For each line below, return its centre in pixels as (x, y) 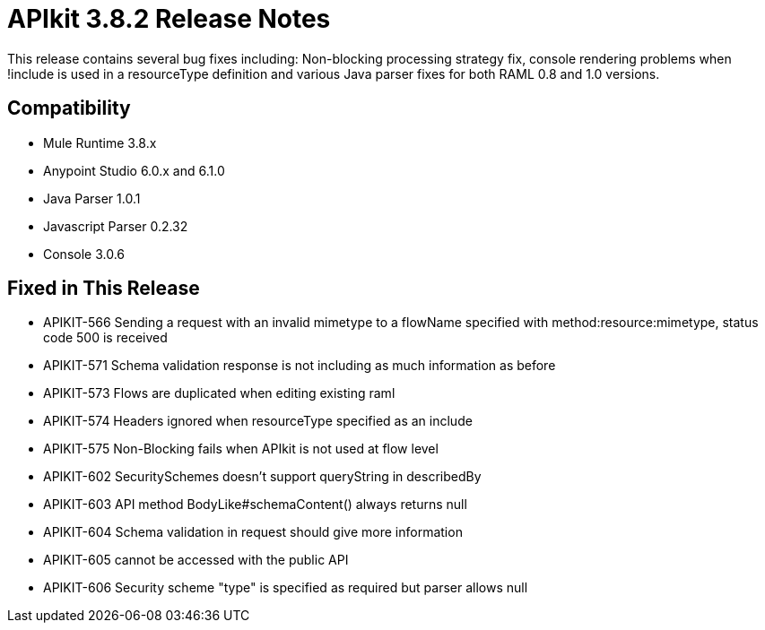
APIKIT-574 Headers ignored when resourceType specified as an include (258, 421)
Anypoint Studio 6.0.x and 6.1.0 (134, 170)
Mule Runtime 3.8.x (100, 142)
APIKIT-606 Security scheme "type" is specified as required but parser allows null (286, 588)
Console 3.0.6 (84, 254)
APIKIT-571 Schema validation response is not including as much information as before (300, 366)
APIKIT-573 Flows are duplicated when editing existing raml (219, 393)
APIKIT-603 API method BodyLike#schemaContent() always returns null (255, 505)
